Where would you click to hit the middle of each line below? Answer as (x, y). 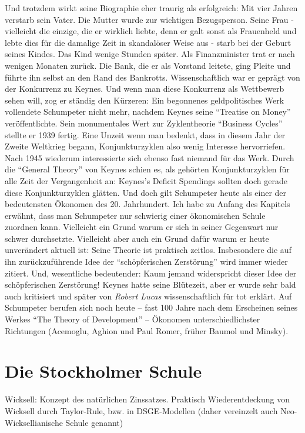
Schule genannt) (94, 422)
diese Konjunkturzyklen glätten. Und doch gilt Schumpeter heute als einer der (146, 192)
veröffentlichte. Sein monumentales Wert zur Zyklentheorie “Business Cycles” (144, 123)
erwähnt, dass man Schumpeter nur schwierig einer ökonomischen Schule (135, 215)
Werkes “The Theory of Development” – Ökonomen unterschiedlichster (133, 319)
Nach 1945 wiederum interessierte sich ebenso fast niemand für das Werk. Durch (150, 157)
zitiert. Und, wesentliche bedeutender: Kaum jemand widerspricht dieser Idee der (151, 273)
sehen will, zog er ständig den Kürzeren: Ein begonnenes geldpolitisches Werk (145, 100)
